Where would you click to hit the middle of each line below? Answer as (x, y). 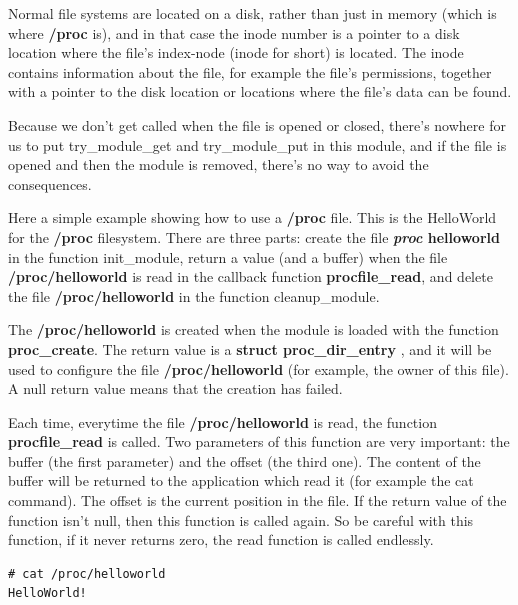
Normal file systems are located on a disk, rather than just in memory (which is (252, 13)
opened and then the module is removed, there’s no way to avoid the (218, 164)
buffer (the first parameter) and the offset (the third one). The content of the (244, 460)
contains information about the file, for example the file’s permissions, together (250, 71)
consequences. (50, 183)
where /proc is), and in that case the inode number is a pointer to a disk (234, 32)
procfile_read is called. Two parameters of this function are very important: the (259, 441)
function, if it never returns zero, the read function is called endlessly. (221, 539)
